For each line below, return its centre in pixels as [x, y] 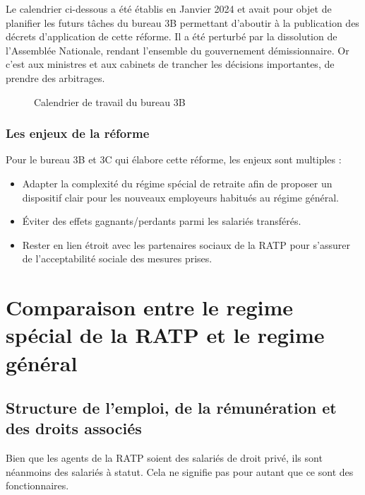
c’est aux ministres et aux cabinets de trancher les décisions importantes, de [170, 64]
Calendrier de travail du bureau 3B [110, 101]
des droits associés [74, 428]
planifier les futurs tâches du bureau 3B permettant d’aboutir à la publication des [182, 22]
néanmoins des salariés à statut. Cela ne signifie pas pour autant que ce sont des [180, 471]
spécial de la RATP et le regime [165, 335]
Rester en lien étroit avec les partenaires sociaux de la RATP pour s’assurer [186, 244]
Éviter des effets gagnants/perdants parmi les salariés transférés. [162, 221]
